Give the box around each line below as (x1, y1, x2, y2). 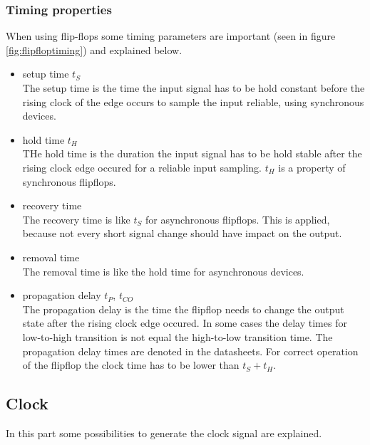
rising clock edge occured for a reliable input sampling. (22, 159, 262, 174)
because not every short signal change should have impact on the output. (22, 226, 342, 241)
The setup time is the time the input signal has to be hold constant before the (22, 80, 365, 95)
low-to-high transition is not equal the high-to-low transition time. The (22, 329, 333, 344)
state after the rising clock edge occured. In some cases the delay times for (22, 315, 347, 330)
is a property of (278, 159, 346, 174)
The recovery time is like (22, 211, 130, 226)
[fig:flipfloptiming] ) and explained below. (6, 42, 183, 57)
